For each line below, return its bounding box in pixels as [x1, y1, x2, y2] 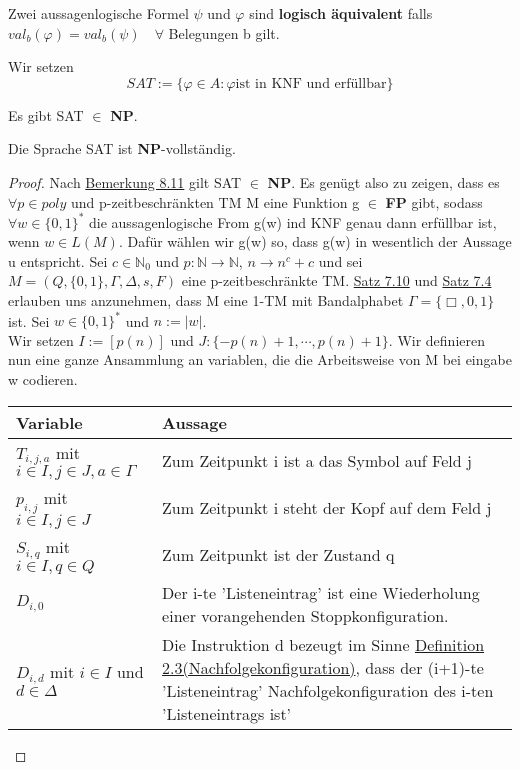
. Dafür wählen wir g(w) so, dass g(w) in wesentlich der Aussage [118, 231, 512, 252]
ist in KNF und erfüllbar [235, 76, 387, 91]
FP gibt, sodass [385, 191, 483, 212]
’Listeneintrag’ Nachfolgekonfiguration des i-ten [162, 678, 494, 702]
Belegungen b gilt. [168, 22, 280, 43]
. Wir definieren [388, 329, 485, 350]
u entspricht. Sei [8, 250, 108, 271]
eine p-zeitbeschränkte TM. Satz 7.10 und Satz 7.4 [181, 270, 492, 291]
